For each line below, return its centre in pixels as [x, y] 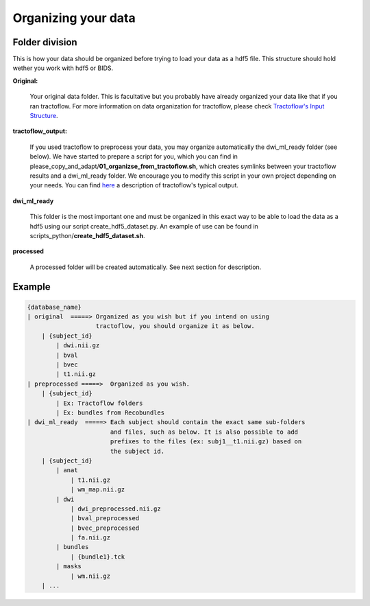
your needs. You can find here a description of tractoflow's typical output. [134, 185]
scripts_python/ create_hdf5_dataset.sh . [87, 235]
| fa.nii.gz [90, 538]
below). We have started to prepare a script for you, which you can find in [134, 156]
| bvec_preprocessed [105, 528]
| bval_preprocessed [105, 518]
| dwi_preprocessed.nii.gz [115, 509]
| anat [67, 470]
